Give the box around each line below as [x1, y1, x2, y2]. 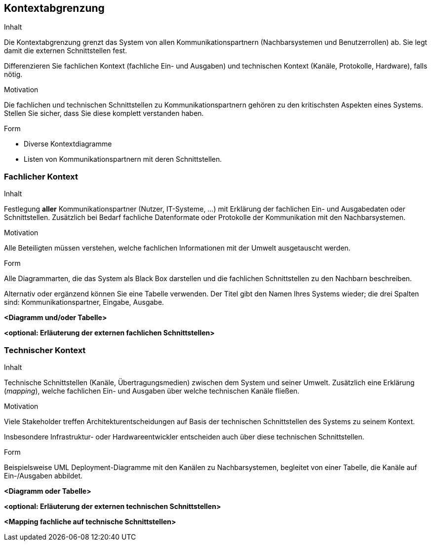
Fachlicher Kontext [4, 171, 78, 182]
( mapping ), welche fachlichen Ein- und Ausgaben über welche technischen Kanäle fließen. [4, 386, 300, 395]
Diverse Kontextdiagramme [24, 140, 112, 148]
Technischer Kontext [4, 345, 86, 355]
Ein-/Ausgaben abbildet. [4, 471, 83, 480]
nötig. [4, 70, 23, 79]
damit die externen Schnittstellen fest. [4, 46, 127, 55]
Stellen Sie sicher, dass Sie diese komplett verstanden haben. [4, 109, 204, 118]
